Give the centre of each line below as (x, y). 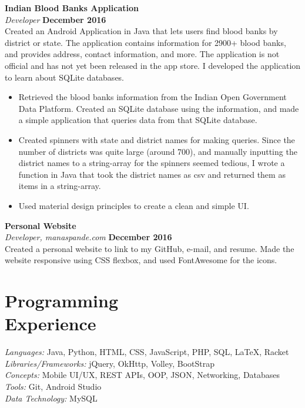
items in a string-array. (60, 186)
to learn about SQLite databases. (65, 77)
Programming (61, 301)
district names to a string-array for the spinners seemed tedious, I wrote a (152, 163)
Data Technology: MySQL (51, 398)
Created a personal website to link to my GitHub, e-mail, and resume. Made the (150, 248)
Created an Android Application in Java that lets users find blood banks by (141, 31)
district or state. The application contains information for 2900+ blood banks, (145, 42)
